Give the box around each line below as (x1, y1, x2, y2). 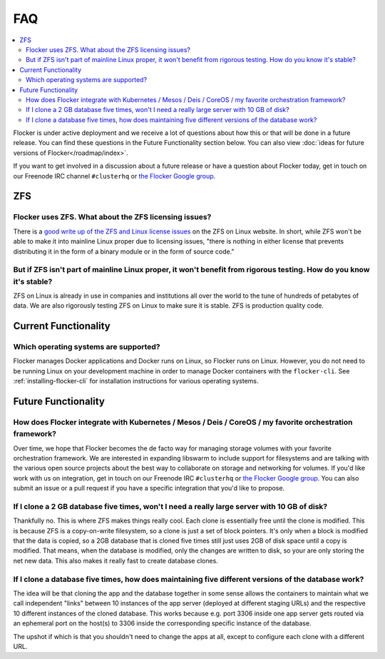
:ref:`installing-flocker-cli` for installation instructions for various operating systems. (13, 377, 259, 386)
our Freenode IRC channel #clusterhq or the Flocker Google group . (13, 171, 216, 180)
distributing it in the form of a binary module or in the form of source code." (13, 247, 235, 256)
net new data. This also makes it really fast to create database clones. (13, 556, 219, 565)
